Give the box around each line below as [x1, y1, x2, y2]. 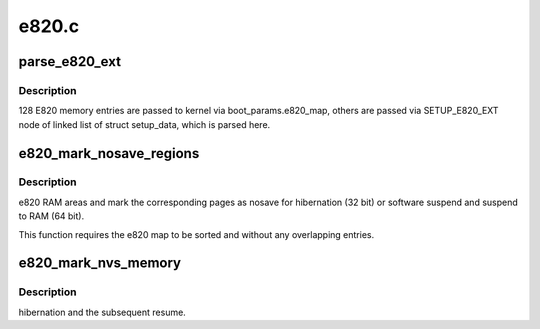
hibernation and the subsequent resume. [18, 306, 187, 318]
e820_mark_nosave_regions [18, 145, 200, 162]
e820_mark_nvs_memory [18, 255, 182, 272]
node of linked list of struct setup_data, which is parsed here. [18, 118, 271, 130]
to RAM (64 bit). [18, 210, 85, 222]
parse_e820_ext [18, 53, 122, 70]
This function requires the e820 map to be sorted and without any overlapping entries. [18, 228, 375, 240]
